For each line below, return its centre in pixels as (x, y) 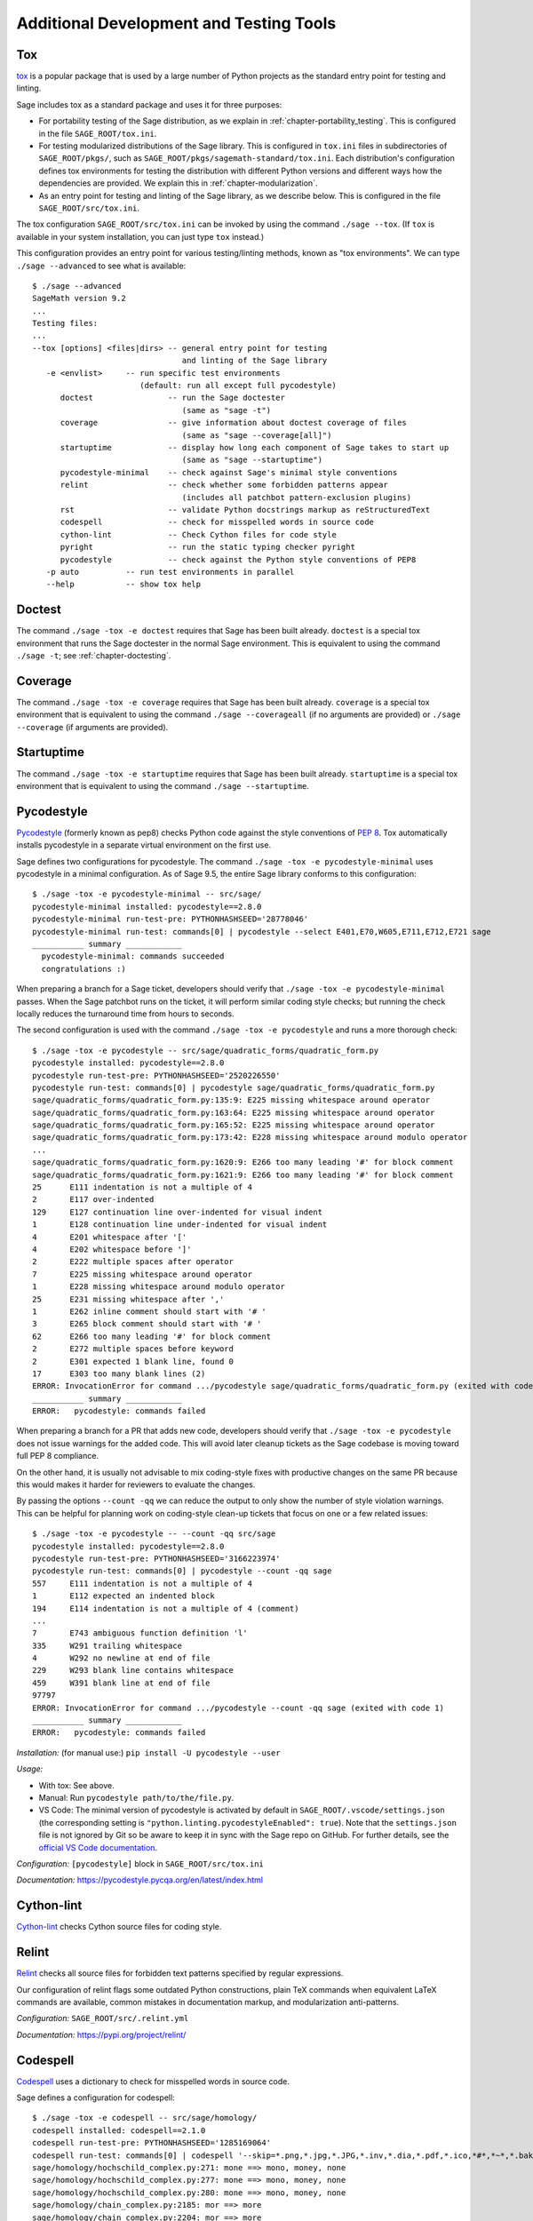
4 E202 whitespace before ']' (112, 1249)
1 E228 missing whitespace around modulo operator (159, 1287)
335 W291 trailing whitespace (107, 1645)
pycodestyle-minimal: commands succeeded (133, 956)
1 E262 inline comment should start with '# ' (149, 1311)
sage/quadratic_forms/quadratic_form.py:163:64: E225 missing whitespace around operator (234, 1112)
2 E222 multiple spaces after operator (133, 1262)
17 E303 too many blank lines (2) (119, 1373)
